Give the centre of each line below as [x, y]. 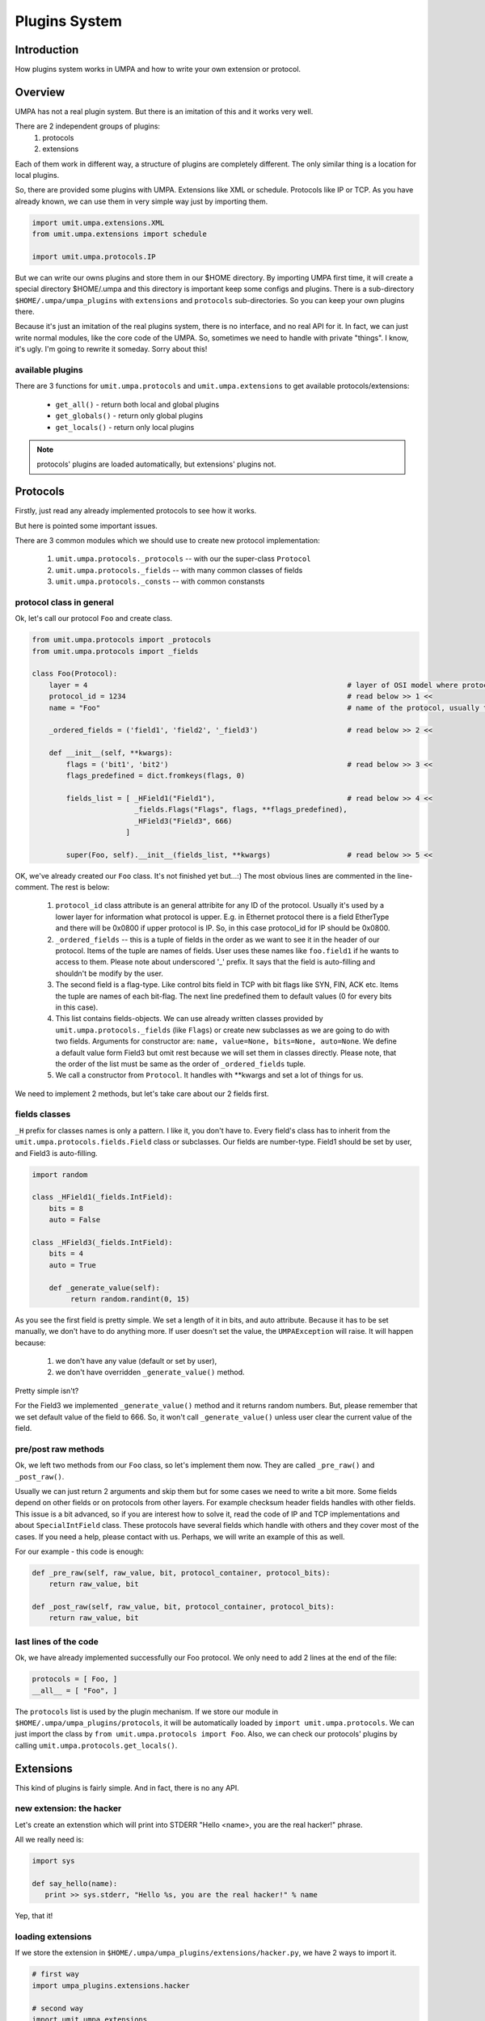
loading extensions [53, 1937]
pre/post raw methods [60, 1449]
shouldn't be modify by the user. [109, 973]
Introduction [47, 50]
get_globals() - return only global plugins [129, 416]
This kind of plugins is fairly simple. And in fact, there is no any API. [127, 1787]
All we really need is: [49, 1840]
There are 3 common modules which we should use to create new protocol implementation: [168, 540]
